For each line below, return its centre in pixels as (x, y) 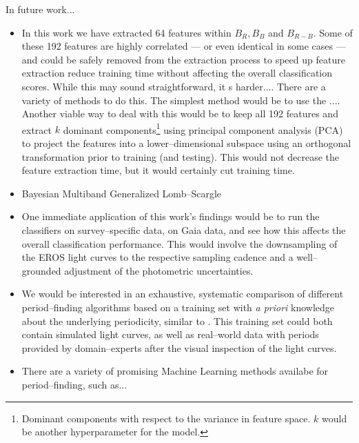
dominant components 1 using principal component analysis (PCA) (203, 128)
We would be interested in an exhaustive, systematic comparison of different (183, 294)
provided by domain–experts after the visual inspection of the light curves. (179, 347)
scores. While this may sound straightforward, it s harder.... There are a (174, 86)
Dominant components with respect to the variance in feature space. (166, 418)
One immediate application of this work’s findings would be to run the (171, 216)
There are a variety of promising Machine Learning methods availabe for (175, 371)
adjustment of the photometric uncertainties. (159, 270)
